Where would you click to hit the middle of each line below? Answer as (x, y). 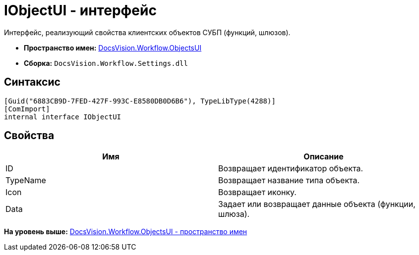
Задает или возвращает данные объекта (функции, (317, 204)
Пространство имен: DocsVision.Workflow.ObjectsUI (113, 48)
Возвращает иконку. (257, 192)
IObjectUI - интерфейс (80, 10)
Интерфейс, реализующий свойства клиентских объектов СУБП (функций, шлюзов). (147, 32)
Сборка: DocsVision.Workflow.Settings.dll (106, 63)
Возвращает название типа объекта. (289, 180)
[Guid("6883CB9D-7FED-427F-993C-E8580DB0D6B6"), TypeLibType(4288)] (140, 101)
